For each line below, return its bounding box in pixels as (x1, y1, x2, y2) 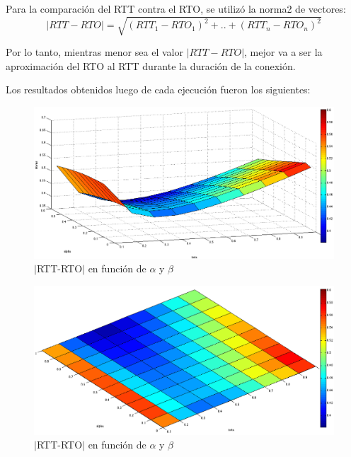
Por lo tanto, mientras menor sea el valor (6, 45, 183, 59)
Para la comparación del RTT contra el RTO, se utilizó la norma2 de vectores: (6, 1, 346, 16)
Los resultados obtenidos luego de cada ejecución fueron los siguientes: (6, 82, 311, 97)
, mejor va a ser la (244, 45, 323, 59)
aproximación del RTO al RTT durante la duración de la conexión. (6, 58, 296, 73)
